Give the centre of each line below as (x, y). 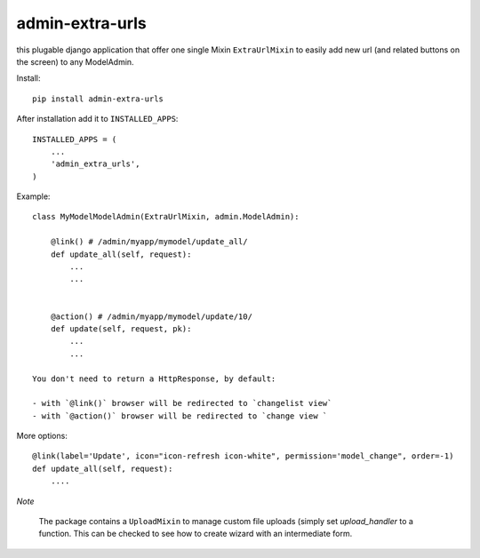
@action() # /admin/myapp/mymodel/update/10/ (152, 316)
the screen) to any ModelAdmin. (75, 61)
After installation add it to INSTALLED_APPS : (97, 119)
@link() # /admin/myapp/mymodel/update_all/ (149, 242)
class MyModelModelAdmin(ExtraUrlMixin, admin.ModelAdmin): (166, 217)
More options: (42, 436)
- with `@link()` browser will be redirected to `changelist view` (182, 403)
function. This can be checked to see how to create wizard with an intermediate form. (196, 534)
